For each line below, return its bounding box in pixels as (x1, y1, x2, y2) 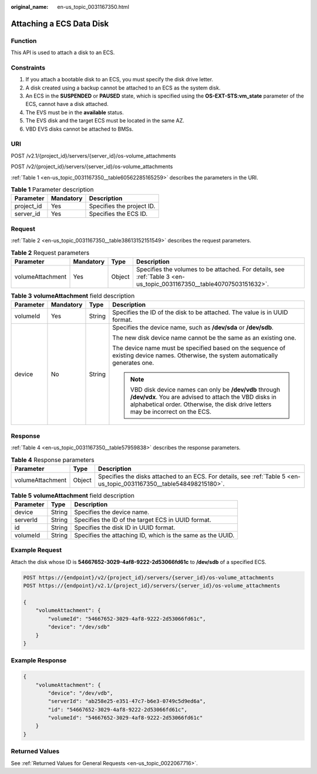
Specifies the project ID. (89, 202, 156, 210)
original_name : (11, 4, 49, 10)
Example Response (11, 656, 67, 665)
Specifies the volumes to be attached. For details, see (136, 265, 285, 273)
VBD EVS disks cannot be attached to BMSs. (25, 125, 134, 132)
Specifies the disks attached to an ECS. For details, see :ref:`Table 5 (97, 472, 286, 480)
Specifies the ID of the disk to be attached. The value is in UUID (112, 308, 288, 317)
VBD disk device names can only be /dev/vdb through (130, 386, 281, 394)
